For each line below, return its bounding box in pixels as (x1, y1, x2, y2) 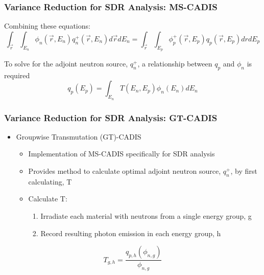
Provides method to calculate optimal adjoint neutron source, (28, 166, 221, 176)
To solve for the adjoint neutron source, (4, 58, 128, 69)
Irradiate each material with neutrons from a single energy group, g (40, 211, 252, 221)
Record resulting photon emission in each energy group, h (40, 227, 221, 238)
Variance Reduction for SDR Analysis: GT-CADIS (4, 111, 218, 124)
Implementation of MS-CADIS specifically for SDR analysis (28, 148, 215, 159)
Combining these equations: (4, 20, 90, 31)
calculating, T (28, 176, 72, 187)
